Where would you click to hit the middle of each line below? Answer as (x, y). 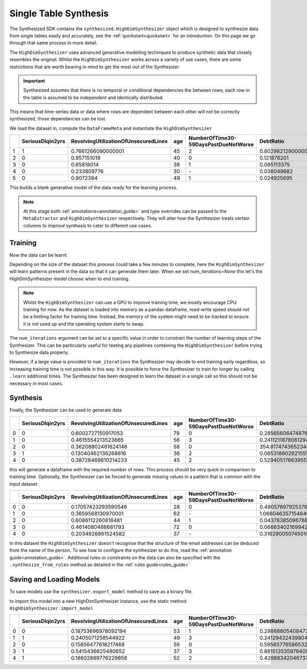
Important (34, 81)
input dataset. (24, 484)
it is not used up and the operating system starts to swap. (84, 324)
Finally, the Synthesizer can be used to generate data (66, 410)
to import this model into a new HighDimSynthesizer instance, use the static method (98, 601)
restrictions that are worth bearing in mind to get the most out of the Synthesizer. (95, 67)
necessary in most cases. (36, 383)
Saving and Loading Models (54, 580)
